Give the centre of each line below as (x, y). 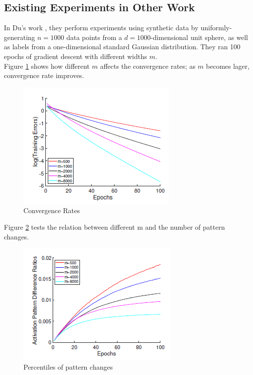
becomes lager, (228, 66)
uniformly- (216, 28)
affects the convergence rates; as (148, 66)
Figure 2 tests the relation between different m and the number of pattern (115, 227)
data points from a (94, 37)
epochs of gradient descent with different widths (76, 56)
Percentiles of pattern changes (68, 366)
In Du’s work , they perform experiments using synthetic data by (101, 28)
